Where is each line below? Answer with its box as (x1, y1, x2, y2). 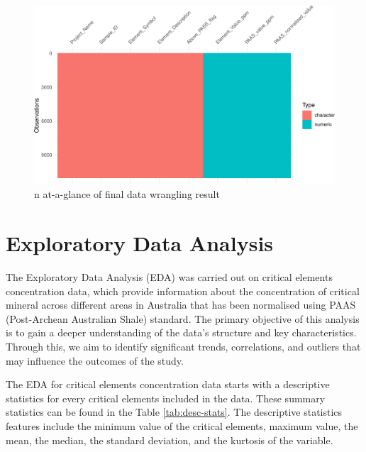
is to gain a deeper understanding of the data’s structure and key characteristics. (6, 325, 357, 340)
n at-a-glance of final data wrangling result (34, 187, 220, 202)
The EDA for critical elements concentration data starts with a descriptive (6, 377, 330, 392)
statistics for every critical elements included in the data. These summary (6, 390, 326, 405)
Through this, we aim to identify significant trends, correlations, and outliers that (6, 339, 361, 354)
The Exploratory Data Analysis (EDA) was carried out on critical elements (6, 270, 333, 285)
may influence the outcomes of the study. (6, 353, 184, 368)
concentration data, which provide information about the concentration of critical (6, 283, 360, 298)
